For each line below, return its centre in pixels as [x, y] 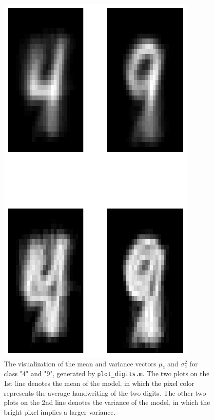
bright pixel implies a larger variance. [60, 411]
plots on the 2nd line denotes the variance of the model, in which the [107, 402]
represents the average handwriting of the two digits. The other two [105, 392]
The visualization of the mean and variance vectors [80, 363]
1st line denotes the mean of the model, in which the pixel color [99, 383]
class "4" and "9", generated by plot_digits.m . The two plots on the [107, 373]
